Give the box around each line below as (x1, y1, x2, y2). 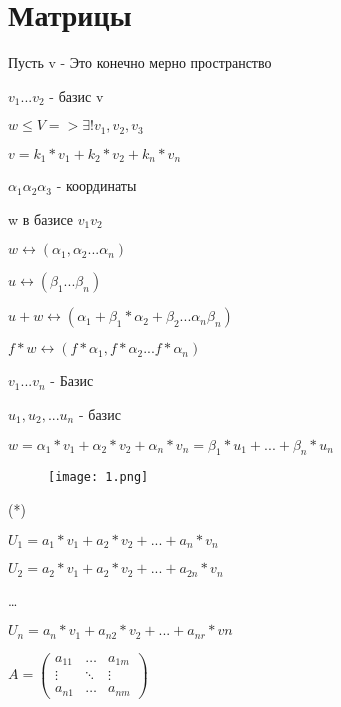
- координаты (56, 175, 137, 196)
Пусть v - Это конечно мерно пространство (8, 52, 272, 73)
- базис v (49, 85, 104, 106)
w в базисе (8, 208, 74, 229)
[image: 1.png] (48, 470, 149, 485)
